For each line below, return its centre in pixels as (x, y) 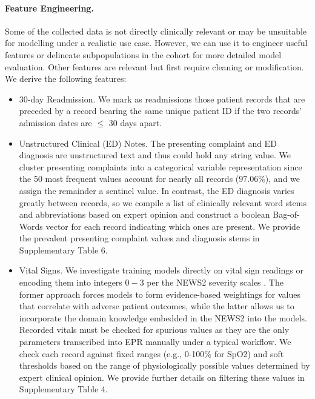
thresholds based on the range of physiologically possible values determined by (164, 365)
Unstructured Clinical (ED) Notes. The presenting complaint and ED (148, 143)
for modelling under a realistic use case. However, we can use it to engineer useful (156, 43)
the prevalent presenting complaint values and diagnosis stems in (139, 238)
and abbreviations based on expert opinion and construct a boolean (144, 214)
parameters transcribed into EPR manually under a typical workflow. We (155, 342)
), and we (283, 179)
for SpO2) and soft (249, 353)
